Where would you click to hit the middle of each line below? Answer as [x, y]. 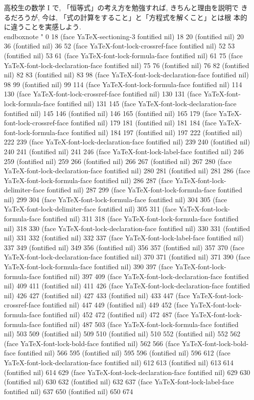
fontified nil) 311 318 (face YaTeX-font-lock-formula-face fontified [141, 219]
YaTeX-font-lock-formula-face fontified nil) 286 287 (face [88, 180]
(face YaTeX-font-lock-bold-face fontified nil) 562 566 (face [92, 343]
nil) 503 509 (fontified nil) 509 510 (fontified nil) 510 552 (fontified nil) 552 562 [122, 334]
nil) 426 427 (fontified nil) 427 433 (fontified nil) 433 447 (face [97, 295]
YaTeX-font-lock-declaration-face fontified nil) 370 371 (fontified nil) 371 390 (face [127, 257]
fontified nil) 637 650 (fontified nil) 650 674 [69, 391]
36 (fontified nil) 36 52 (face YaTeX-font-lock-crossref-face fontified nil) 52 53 [119, 46]
